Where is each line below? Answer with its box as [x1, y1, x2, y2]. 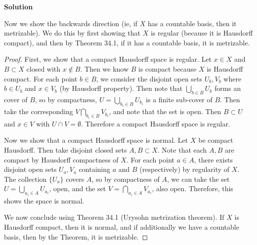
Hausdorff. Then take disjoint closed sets [4, 145, 127, 155]
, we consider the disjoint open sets [96, 73, 203, 83]
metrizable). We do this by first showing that [4, 28, 141, 38]
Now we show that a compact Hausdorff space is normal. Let [4, 135, 188, 145]
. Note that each [157, 145, 207, 155]
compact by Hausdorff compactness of [4, 154, 119, 164]
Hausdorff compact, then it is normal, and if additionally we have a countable [4, 222, 239, 232]
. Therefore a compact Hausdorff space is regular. [81, 118, 230, 128]
